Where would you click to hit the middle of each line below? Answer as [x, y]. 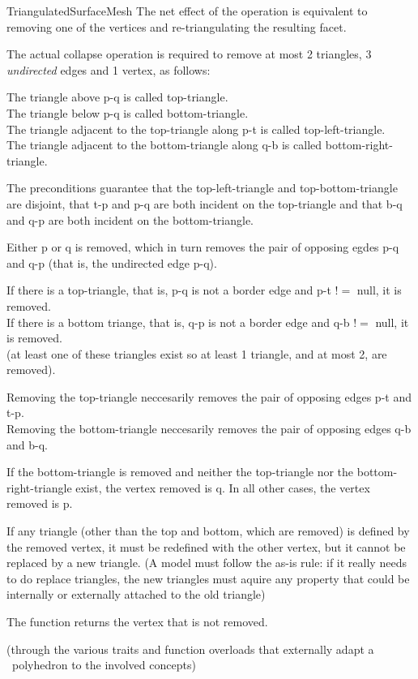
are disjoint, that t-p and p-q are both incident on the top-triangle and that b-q [205, 203]
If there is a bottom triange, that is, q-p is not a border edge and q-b [178, 322]
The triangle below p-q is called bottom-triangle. [128, 112]
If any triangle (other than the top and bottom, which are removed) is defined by [208, 531]
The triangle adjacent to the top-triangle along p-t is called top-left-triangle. [196, 129]
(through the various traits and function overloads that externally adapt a [190, 649]
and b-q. [27, 444]
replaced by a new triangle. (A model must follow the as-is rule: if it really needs [207, 563]
